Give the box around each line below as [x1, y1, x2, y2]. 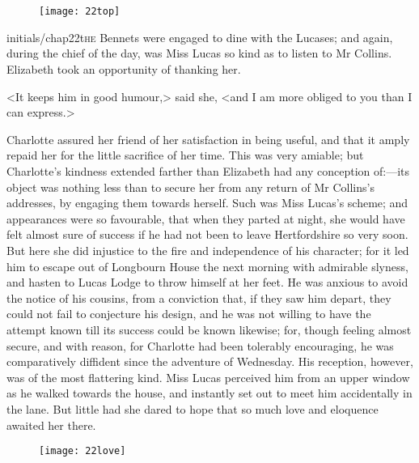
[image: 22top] [39, 6, 121, 18]
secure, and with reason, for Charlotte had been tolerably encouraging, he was [6, 337, 394, 354]
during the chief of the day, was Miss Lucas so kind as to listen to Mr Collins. [6, 45, 392, 62]
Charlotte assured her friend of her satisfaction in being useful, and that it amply [6, 130, 410, 147]
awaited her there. [6, 416, 96, 433]
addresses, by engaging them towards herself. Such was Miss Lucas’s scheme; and [6, 194, 408, 211]
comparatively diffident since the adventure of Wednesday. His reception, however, [6, 353, 413, 370]
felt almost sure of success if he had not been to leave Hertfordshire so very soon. [6, 226, 408, 243]
